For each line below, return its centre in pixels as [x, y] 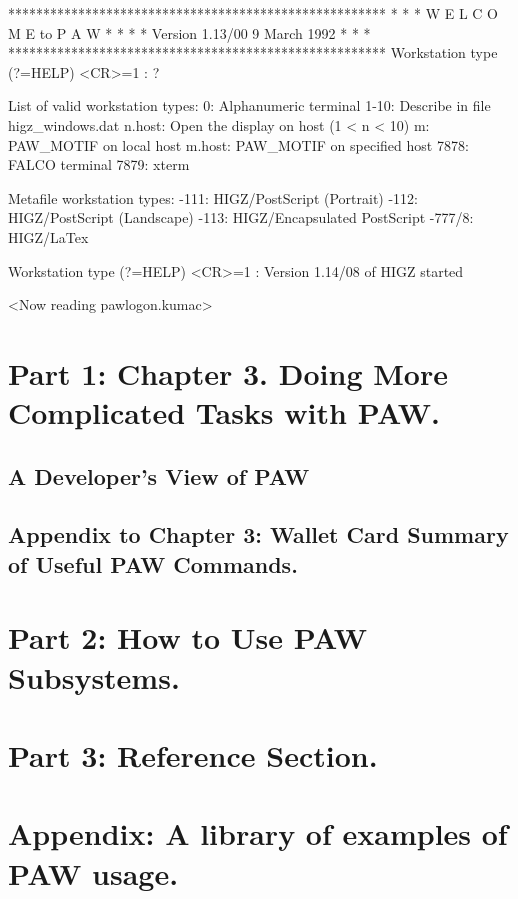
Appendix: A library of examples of [258, 833]
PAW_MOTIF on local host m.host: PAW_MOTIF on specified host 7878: [238, 144]
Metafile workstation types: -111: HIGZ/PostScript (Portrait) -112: [213, 197]
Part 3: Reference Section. [193, 754]
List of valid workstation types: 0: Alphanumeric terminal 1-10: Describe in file [249, 105]
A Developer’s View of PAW [159, 475]
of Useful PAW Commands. [153, 563]
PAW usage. [93, 872]
